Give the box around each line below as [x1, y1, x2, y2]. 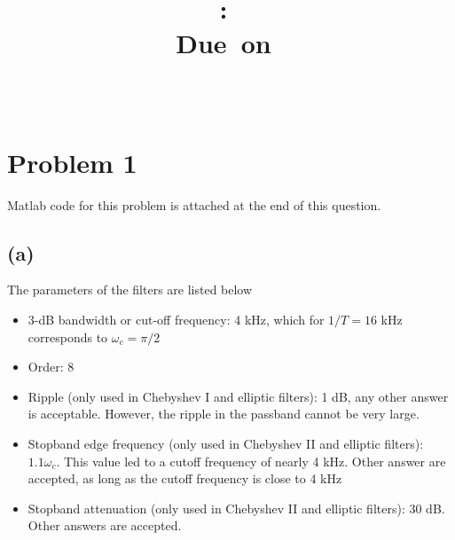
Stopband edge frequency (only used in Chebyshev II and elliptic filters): [27, 434, 424, 453]
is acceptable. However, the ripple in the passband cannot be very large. [27, 404, 420, 423]
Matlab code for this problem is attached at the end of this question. [7, 195, 381, 214]
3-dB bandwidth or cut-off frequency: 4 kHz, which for [27, 310, 325, 329]
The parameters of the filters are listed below [7, 280, 253, 299]
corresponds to [27, 327, 108, 346]
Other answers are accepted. [27, 516, 182, 535]
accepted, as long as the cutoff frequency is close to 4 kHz [27, 469, 342, 488]
